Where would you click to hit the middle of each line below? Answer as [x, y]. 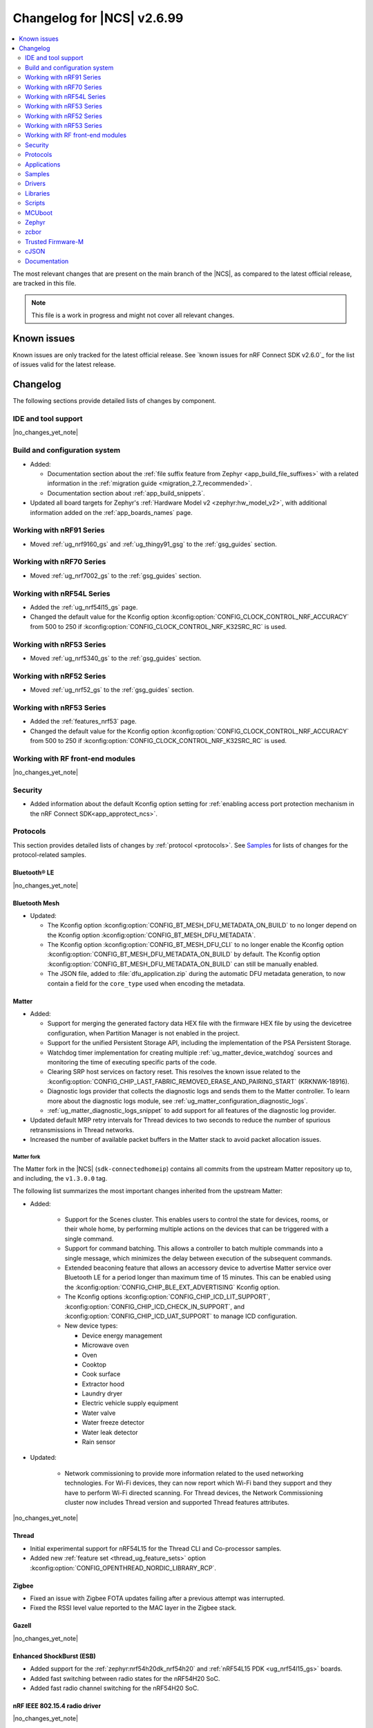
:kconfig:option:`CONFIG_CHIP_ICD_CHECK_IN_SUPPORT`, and [155, 1306]
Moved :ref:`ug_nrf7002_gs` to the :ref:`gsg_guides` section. [116, 575]
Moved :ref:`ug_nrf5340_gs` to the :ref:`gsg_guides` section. [116, 658]
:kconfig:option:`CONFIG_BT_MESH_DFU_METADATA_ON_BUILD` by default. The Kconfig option [184, 955]
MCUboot [39, 213]
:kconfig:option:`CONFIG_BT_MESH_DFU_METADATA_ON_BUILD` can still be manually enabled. [183, 964]
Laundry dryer [102, 1393]
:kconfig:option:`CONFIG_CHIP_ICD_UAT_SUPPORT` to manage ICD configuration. [181, 1316]
